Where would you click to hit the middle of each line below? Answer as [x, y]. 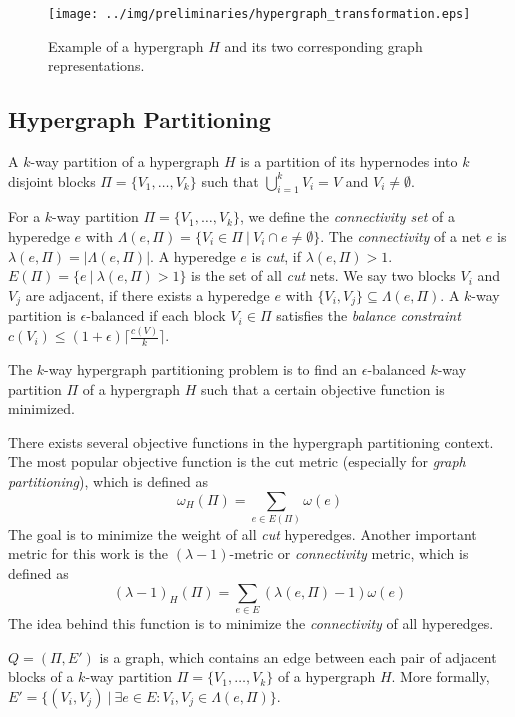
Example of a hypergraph [126, 45]
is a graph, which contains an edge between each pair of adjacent [298, 656]
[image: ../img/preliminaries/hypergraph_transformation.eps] [259, 14]
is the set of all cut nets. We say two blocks [323, 275]
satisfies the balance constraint [368, 315]
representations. [96, 65]
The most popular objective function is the [139, 461]
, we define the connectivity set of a [347, 216]
